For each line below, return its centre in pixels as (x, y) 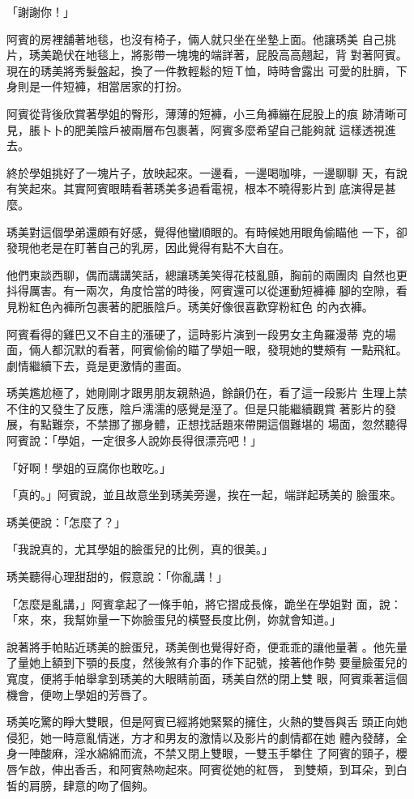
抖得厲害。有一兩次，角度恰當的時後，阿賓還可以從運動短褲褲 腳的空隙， (201, 291)
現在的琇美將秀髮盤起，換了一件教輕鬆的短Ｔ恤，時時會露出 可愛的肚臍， (201, 70)
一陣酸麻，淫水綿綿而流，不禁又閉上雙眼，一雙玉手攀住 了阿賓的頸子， (207, 753)
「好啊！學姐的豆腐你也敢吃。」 (89, 467)
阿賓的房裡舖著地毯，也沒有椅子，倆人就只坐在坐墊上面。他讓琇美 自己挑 (201, 38)
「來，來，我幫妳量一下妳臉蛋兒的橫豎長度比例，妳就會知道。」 (174, 620)
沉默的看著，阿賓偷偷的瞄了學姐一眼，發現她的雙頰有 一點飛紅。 (235, 350)
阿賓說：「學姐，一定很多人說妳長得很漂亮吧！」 (134, 440)
